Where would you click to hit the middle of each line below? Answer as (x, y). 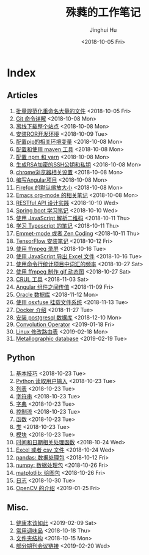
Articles (23, 95)
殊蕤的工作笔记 (103, 13)
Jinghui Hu (103, 30)
